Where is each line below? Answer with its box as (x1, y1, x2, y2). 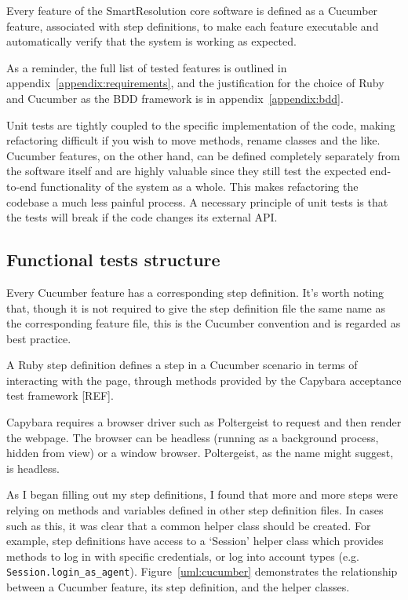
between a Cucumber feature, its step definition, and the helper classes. (6, 579, 350, 595)
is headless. (6, 459, 60, 476)
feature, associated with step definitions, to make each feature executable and (6, 17, 379, 34)
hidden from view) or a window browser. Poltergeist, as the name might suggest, (6, 445, 394, 461)
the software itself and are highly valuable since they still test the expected (6, 163, 366, 179)
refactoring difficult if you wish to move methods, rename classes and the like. (6, 132, 381, 148)
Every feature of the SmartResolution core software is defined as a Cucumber (6, 2, 378, 18)
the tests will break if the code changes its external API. (6, 209, 278, 225)
